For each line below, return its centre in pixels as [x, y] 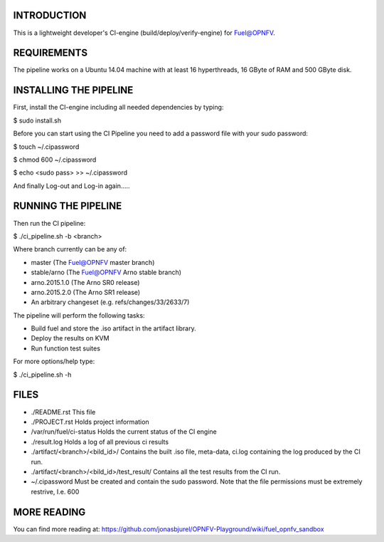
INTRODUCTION [50, 15]
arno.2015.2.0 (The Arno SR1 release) [86, 292]
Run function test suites [66, 348]
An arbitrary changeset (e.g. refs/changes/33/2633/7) [110, 302]
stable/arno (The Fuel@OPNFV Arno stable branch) [106, 272]
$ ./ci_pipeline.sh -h [42, 375]
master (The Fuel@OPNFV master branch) [93, 262]
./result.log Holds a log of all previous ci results [100, 442]
